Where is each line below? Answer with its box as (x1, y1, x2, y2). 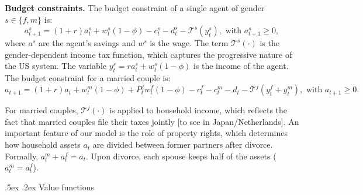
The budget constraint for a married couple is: (5, 72, 171, 84)
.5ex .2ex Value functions (5, 180, 94, 193)
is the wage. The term (150, 37, 229, 49)
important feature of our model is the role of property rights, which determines (5, 127, 288, 139)
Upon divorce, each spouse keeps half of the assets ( (91, 149, 276, 162)
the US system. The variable (5, 60, 107, 72)
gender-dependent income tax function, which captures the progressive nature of (5, 48, 292, 60)
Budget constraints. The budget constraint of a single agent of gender (5, 2, 265, 13)
